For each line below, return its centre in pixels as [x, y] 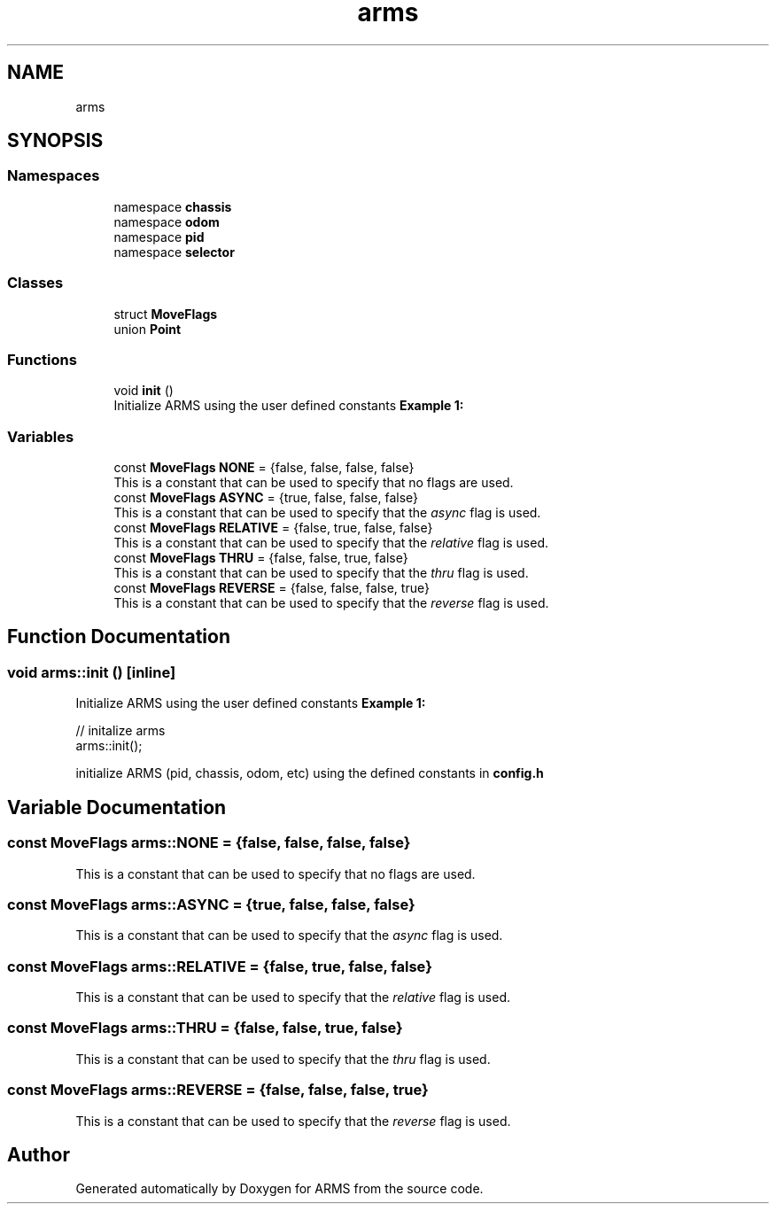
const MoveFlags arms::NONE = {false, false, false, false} [209, 843]
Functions [42, 359]
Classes [35, 283]
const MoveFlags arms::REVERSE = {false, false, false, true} [218, 1090]
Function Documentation [119, 637]
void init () [144, 391]
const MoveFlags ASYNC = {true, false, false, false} [266, 498]
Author [39, 1154]
